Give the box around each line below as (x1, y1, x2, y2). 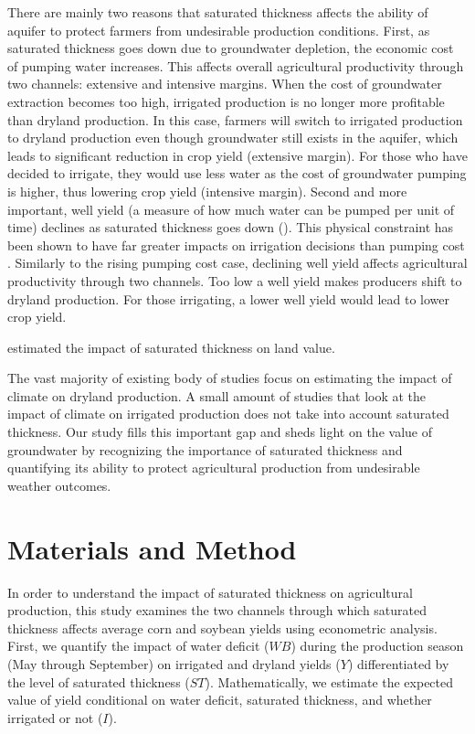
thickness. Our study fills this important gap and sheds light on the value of (7, 422, 432, 441)
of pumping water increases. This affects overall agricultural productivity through (7, 56, 464, 75)
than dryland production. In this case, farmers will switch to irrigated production (7, 110, 463, 129)
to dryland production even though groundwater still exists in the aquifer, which (7, 128, 459, 147)
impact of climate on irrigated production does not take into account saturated (7, 404, 449, 423)
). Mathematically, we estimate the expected (205, 672, 454, 691)
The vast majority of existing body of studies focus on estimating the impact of (7, 368, 452, 388)
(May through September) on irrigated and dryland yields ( (7, 654, 341, 673)
